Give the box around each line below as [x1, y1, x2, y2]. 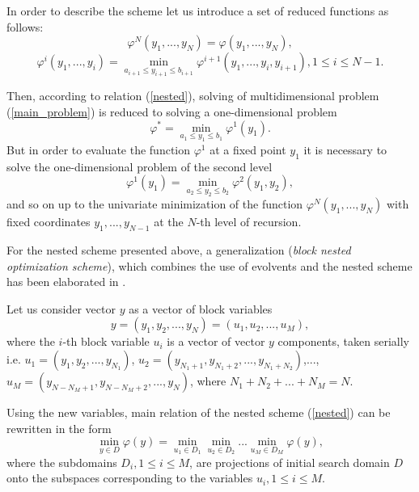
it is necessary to [303, 141, 387, 158]
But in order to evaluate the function [6, 141, 191, 158]
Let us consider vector [6, 300, 116, 317]
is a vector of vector [167, 333, 265, 350]
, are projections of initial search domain [189, 453, 390, 470]
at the [154, 213, 184, 230]
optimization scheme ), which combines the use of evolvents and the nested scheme [6, 257, 413, 274]
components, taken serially [277, 333, 409, 350]
